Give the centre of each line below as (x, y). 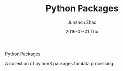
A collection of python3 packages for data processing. (60, 63)
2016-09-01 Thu (82, 31)
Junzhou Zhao (82, 22)
